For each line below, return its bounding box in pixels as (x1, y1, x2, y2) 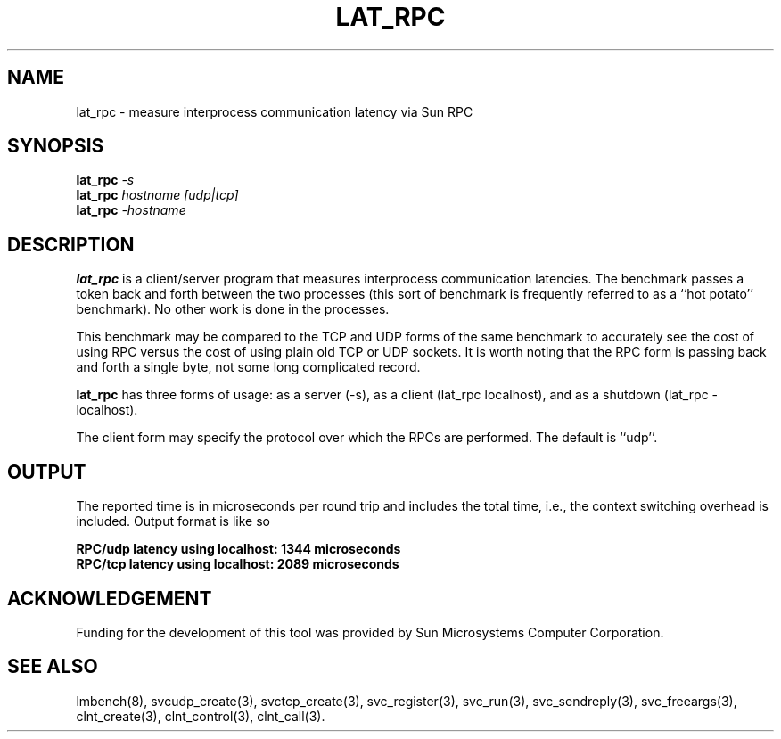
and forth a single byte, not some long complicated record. (76, 359, 421, 375)
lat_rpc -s (76, 172, 135, 188)
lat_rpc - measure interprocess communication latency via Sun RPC (76, 103, 473, 119)
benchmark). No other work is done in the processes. (76, 301, 390, 317)
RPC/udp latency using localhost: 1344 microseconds (76, 541, 401, 557)
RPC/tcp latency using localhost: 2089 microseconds (76, 556, 399, 572)
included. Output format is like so (76, 513, 270, 530)
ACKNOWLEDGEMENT (7, 587, 212, 610)
